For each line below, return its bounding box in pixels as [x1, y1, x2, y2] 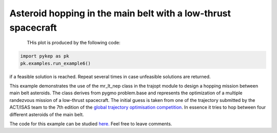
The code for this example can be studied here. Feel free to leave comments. [9, 121, 172, 127]
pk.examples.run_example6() [20, 60, 91, 66]
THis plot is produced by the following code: [27, 40, 121, 46]
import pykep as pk [20, 54, 69, 59]
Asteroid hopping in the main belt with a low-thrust [9, 8, 231, 19]
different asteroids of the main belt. [9, 111, 84, 117]
